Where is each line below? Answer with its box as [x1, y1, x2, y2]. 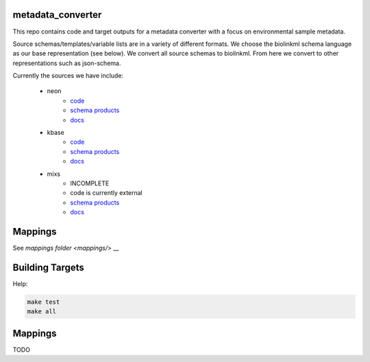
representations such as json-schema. [12, 59, 121, 67]
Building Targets [12, 261, 85, 273]
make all [27, 308, 57, 315]
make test [27, 298, 60, 306]
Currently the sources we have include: [12, 72, 123, 80]
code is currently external [70, 189, 143, 197]
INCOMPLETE [70, 179, 110, 188]
